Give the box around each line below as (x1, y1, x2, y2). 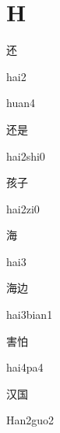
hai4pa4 (6, 359, 44, 376)
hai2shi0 (6, 147, 45, 164)
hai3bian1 (6, 306, 53, 323)
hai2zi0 (6, 200, 40, 216)
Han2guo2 (6, 412, 55, 428)
